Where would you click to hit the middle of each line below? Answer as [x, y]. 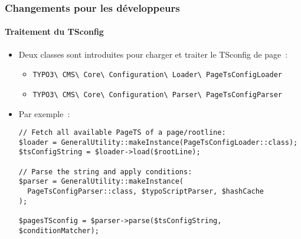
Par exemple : [44, 113]
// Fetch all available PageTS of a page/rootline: [122, 133]
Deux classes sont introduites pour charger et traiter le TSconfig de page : [153, 54]
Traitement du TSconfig [54, 31]
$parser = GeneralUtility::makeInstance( [101, 182]
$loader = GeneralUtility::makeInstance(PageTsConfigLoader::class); [158, 142]
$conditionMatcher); [59, 230]
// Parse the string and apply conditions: [105, 172]
